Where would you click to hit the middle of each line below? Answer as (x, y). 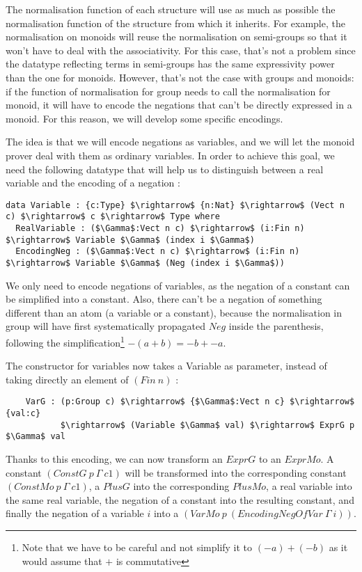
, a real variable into (309, 486)
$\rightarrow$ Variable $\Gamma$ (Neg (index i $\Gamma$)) (145, 263)
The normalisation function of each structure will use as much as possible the (171, 9)
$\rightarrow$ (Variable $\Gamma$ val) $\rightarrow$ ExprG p (207, 425)
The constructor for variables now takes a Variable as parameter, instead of (166, 366)
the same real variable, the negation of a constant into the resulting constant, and (180, 499)
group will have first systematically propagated (105, 326)
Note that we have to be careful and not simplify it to (137, 547)
